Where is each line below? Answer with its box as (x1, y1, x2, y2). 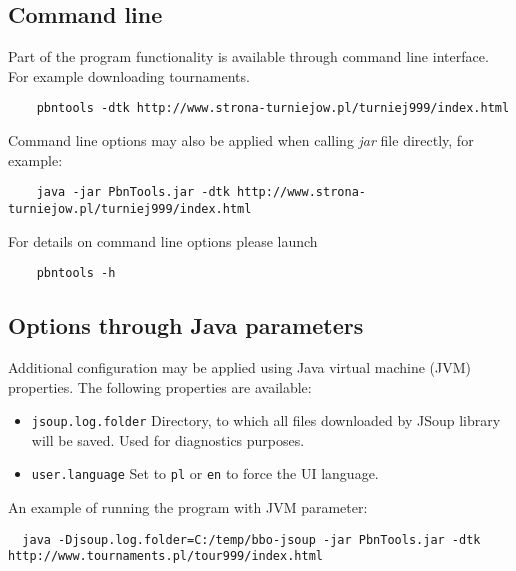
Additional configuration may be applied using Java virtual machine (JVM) (8, 357, 471, 377)
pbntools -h (36, 266, 116, 281)
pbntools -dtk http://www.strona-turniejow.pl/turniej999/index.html (36, 101, 510, 116)
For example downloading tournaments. (8, 65, 250, 86)
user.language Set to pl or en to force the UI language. (31, 463, 379, 484)
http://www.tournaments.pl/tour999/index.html (8, 549, 323, 564)
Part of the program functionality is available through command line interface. (8, 46, 489, 67)
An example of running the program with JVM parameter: (8, 497, 368, 518)
